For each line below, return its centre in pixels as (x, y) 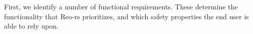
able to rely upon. (31, 26)
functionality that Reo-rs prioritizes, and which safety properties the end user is (126, 16)
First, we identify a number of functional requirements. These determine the (121, 6)
